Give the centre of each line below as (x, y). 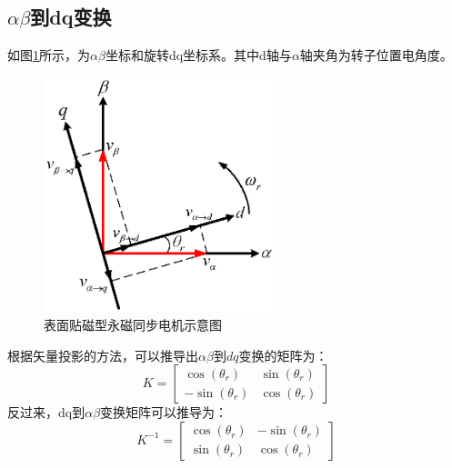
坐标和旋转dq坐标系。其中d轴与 (198, 55)
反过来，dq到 (46, 412)
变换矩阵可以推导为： (164, 412)
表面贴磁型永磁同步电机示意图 (133, 325)
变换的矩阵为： (283, 355)
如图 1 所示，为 (49, 55)
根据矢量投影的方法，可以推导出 (103, 355)
